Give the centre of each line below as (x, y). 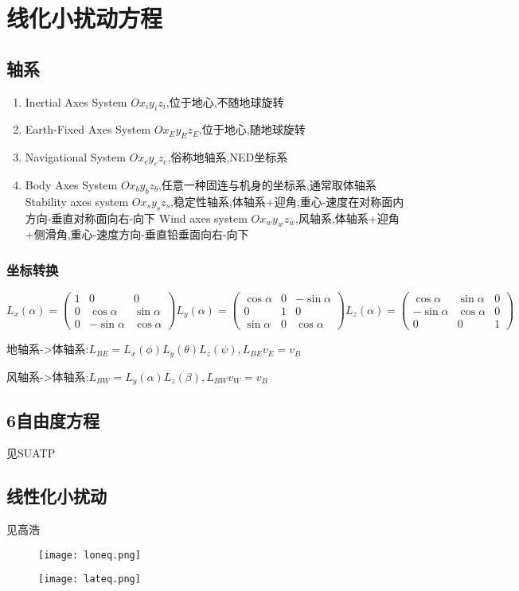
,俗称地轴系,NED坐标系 (228, 157)
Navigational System (75, 157)
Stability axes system (77, 201)
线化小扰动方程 (85, 18)
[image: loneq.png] (90, 555)
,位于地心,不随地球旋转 (225, 101)
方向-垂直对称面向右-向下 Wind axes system (136, 218)
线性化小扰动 (57, 496)
